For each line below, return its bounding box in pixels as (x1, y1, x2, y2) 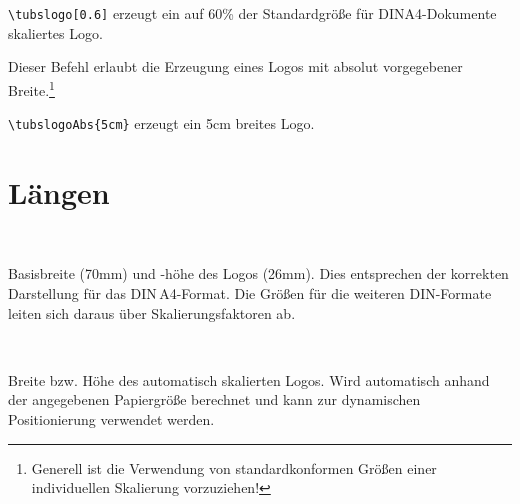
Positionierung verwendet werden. (8, 409, 215, 430)
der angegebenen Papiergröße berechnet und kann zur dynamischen (8, 389, 421, 410)
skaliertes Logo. (8, 22, 103, 43)
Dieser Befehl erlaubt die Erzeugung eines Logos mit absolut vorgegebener (8, 56, 463, 77)
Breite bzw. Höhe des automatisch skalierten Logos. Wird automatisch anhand (8, 369, 490, 390)
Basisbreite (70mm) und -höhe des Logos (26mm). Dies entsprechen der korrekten (8, 263, 509, 284)
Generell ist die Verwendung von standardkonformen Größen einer (31, 457, 437, 478)
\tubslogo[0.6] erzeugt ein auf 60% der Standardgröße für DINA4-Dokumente (8, 3, 497, 23)
